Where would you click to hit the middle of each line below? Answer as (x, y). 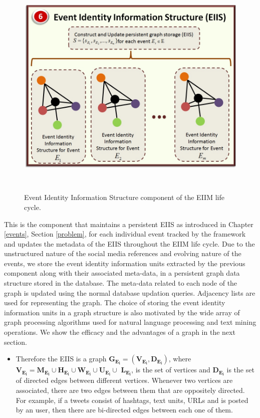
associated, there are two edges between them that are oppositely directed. (130, 390)
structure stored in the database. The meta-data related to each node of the (121, 283)
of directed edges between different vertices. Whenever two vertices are (124, 380)
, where (180, 359)
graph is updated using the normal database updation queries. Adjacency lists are (130, 292)
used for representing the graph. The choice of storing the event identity (115, 302)
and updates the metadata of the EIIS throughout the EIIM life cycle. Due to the (129, 243)
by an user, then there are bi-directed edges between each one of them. (124, 410)
